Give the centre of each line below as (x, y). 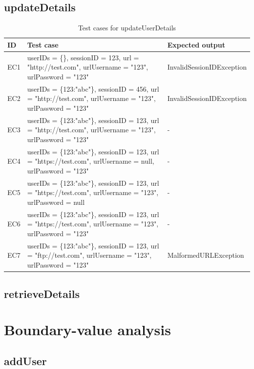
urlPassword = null (56, 202)
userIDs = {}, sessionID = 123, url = (83, 57)
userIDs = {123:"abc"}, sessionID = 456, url (93, 88)
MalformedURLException (206, 255)
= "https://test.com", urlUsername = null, (91, 161)
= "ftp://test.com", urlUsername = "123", (89, 255)
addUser (25, 360)
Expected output (196, 44)
